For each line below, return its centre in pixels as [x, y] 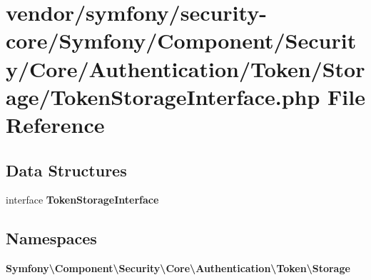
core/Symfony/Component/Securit [181, 40]
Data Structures [66, 170]
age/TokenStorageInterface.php [163, 96]
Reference [55, 124]
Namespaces [51, 238]
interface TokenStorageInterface [82, 200]
